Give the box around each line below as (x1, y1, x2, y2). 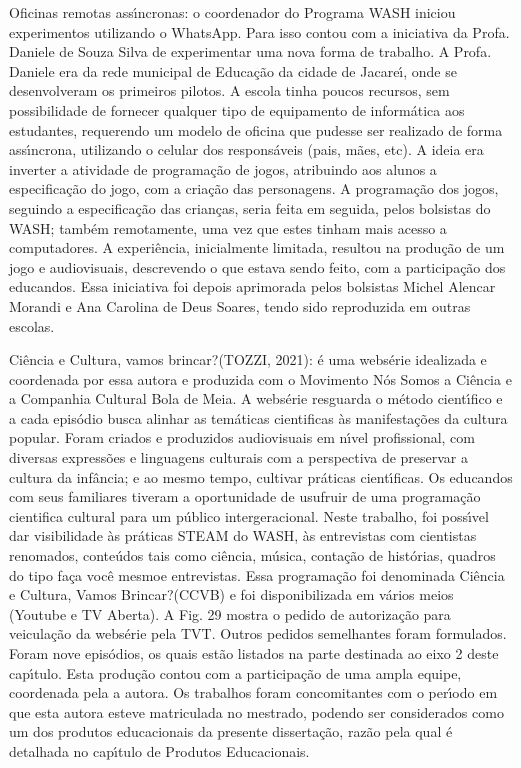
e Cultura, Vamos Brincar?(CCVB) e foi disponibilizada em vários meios (9, 584, 454, 605)
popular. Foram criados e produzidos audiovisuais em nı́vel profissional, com (9, 427, 476, 448)
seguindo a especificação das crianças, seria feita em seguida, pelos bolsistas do (9, 197, 491, 218)
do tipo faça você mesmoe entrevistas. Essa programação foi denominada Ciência (9, 564, 505, 585)
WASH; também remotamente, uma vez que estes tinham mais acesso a (9, 217, 447, 238)
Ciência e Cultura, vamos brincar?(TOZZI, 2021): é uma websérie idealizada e (9, 349, 487, 370)
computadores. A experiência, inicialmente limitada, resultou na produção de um (9, 237, 505, 258)
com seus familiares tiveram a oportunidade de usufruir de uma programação (9, 486, 481, 507)
